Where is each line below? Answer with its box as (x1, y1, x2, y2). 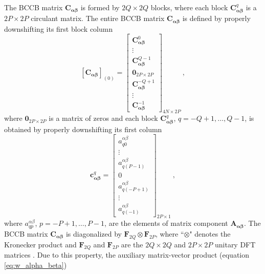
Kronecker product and (4, 239, 77, 249)
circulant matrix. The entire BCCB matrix (31, 13, 165, 24)
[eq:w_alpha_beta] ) (4, 259, 67, 270)
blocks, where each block (150, 2, 228, 12)
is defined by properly (182, 13, 251, 24)
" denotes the (189, 228, 231, 239)
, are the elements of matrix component (104, 218, 228, 228)
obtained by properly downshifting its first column (4, 123, 162, 134)
